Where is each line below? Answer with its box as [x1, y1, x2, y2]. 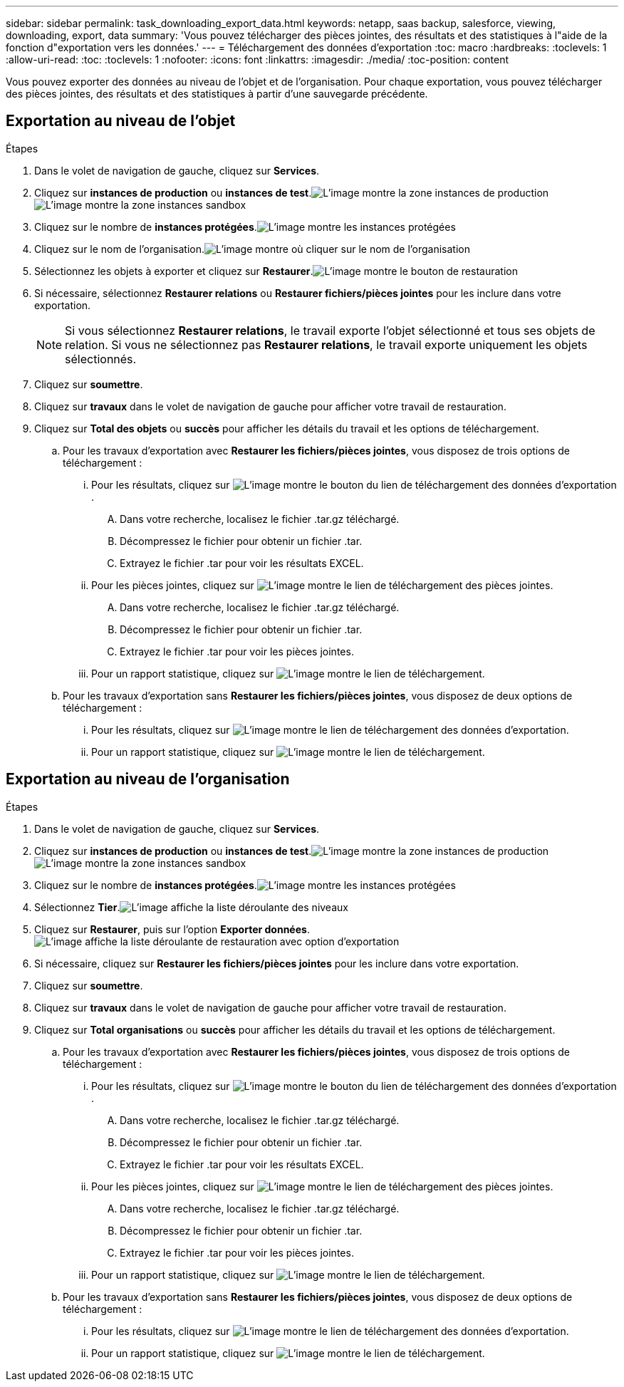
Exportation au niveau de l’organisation [6, 770, 290, 789]
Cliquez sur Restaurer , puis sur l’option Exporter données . [34, 923, 310, 935]
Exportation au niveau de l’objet [6, 112, 236, 130]
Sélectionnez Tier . [34, 900, 120, 913]
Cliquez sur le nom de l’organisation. [34, 242, 205, 255]
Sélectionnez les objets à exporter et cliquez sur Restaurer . [34, 264, 313, 277]
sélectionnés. [65, 351, 137, 366]
